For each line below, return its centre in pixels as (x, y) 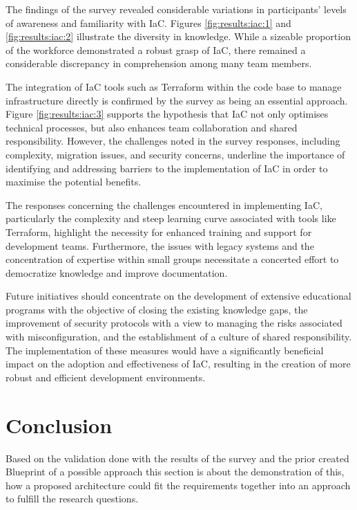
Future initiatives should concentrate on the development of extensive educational (178, 296)
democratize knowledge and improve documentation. (117, 272)
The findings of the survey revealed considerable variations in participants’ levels (176, 9)
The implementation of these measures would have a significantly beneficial (165, 350)
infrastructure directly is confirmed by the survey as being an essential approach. (177, 100)
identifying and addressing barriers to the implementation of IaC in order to (167, 168)
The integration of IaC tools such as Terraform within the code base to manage (174, 86)
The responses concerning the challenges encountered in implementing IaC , (164, 204)
